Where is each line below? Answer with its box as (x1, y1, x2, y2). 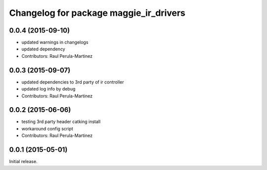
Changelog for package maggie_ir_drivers (9, 7, 185, 18)
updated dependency (21, 46, 65, 52)
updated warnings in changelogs (21, 40, 89, 45)
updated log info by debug (21, 86, 76, 92)
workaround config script (21, 126, 74, 131)
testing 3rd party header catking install (21, 119, 101, 125)
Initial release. (9, 159, 38, 165)
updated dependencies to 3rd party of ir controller (21, 79, 124, 85)
